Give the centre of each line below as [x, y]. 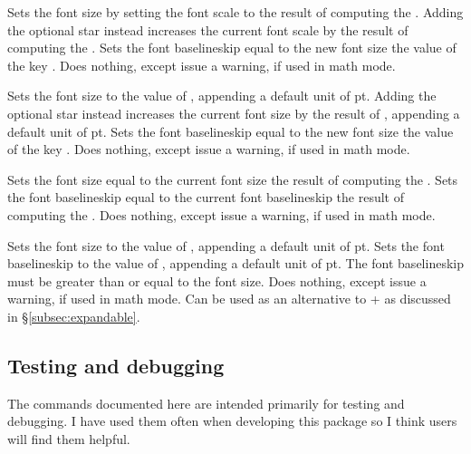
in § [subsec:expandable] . [74, 316]
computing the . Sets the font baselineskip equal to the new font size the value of [232, 48]
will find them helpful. [69, 438]
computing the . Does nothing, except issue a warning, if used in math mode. [221, 214]
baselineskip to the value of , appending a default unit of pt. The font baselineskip [235, 263]
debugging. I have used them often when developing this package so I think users [232, 421]
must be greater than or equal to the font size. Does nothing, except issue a [217, 280]
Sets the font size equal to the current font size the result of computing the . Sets [233, 179]
